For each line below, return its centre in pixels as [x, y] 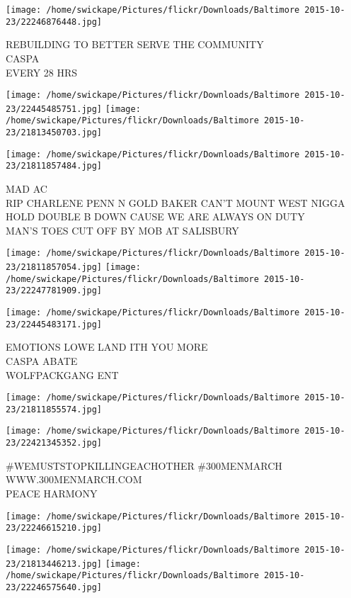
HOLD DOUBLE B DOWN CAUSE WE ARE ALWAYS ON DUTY [155, 216]
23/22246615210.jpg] [54, 528]
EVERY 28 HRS [42, 72]
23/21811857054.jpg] [54, 267]
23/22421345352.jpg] [54, 443]
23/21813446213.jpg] [54, 564]
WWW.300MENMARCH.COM [74, 479]
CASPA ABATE [42, 360]
